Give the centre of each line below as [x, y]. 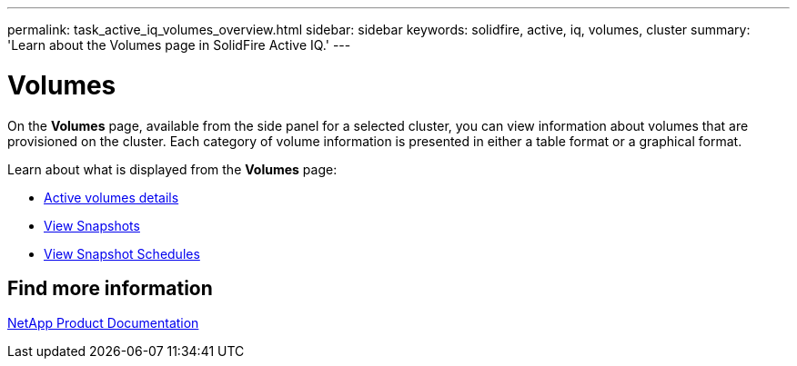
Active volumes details [111, 197]
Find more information [110, 288]
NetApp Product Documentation [103, 323]
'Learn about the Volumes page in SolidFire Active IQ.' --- [179, 45]
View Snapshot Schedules [122, 253]
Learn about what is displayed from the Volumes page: [172, 169]
